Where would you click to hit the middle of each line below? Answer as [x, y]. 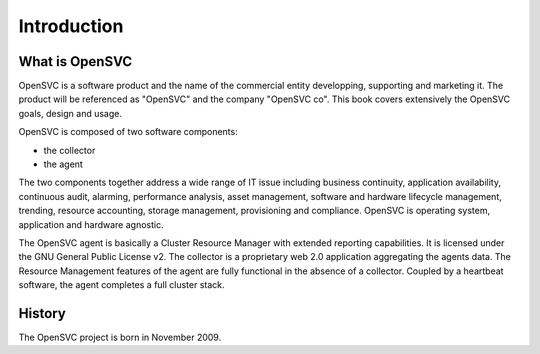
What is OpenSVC [75, 61]
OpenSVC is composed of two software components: [128, 132]
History [42, 313]
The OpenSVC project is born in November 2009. [120, 337]
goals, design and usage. [70, 113]
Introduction [71, 26]
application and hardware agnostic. [91, 224]
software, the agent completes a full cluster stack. [121, 285]
